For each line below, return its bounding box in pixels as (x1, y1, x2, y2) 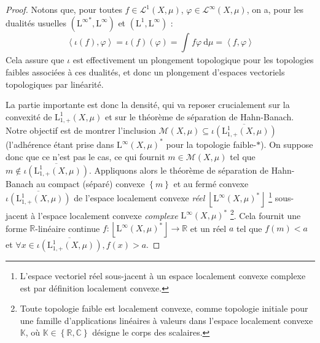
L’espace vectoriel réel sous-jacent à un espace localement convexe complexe (20, 269, 306, 282)
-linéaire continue (35, 222, 100, 234)
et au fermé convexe (173, 177, 249, 190)
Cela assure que (6, 53, 64, 66)
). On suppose (260, 138, 313, 151)
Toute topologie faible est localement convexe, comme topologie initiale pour (20, 302, 308, 315)
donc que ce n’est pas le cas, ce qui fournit (6, 150, 165, 163)
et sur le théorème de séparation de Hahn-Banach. (104, 110, 294, 123)
